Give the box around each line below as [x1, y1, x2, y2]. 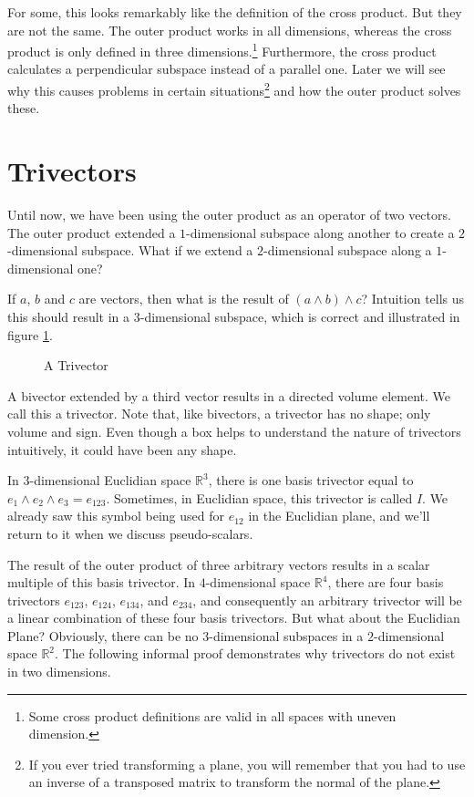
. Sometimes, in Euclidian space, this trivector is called [106, 488, 413, 507]
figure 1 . [7, 325, 53, 344]
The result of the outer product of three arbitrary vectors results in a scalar [7, 554, 430, 574]
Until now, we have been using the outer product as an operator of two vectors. [7, 205, 451, 223]
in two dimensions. [7, 662, 111, 681]
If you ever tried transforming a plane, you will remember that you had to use [28, 754, 466, 773]
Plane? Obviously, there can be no [7, 626, 199, 645]
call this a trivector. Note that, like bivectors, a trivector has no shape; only [7, 404, 431, 423]
